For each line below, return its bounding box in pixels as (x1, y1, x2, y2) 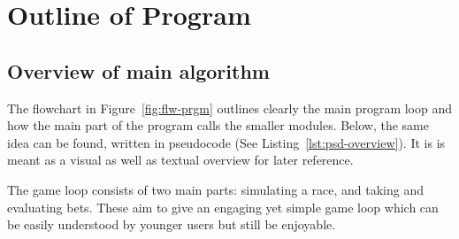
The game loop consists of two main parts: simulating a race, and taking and (7, 180, 425, 198)
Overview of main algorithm (7, 57, 270, 84)
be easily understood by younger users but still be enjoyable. (7, 215, 336, 234)
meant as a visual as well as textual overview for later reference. (7, 150, 354, 169)
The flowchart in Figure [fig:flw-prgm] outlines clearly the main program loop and (7, 98, 453, 117)
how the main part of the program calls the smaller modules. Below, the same (7, 116, 429, 135)
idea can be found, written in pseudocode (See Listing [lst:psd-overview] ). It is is (7, 133, 446, 151)
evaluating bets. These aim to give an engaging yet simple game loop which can (7, 197, 439, 216)
